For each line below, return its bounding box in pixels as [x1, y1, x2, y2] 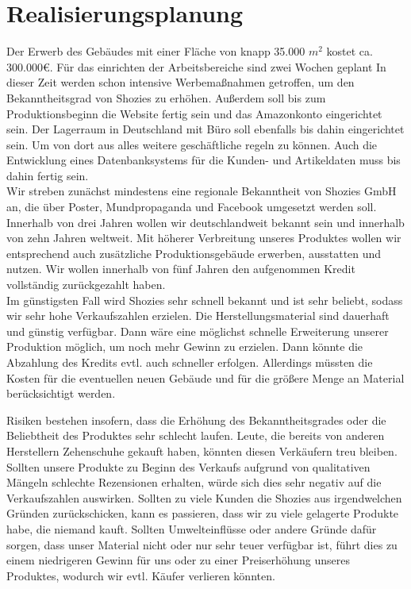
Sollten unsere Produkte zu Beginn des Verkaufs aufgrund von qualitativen [6, 458, 371, 475]
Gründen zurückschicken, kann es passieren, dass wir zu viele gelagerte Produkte [6, 505, 399, 522]
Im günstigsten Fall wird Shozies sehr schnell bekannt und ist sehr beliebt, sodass [6, 291, 403, 308]
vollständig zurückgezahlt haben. [6, 276, 166, 293]
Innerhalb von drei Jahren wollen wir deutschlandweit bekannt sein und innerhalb [6, 214, 405, 230]
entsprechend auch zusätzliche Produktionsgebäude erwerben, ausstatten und [6, 244, 382, 261]
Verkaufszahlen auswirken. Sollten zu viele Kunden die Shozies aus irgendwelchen [6, 489, 402, 506]
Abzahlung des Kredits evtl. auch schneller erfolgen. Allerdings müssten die [6, 354, 373, 370]
